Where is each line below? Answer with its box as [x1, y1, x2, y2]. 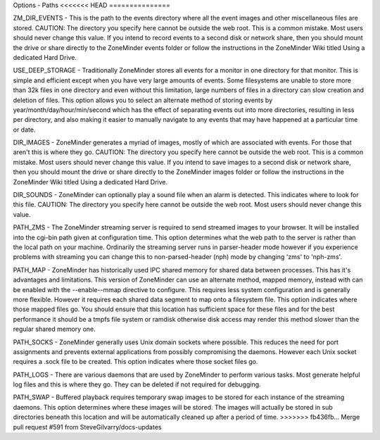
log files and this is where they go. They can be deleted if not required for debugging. [13, 380, 261, 389]
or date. [13, 125, 36, 134]
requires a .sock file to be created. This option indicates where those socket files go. [13, 358, 258, 366]
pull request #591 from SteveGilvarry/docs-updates [13, 422, 162, 431]
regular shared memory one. [13, 325, 96, 334]
